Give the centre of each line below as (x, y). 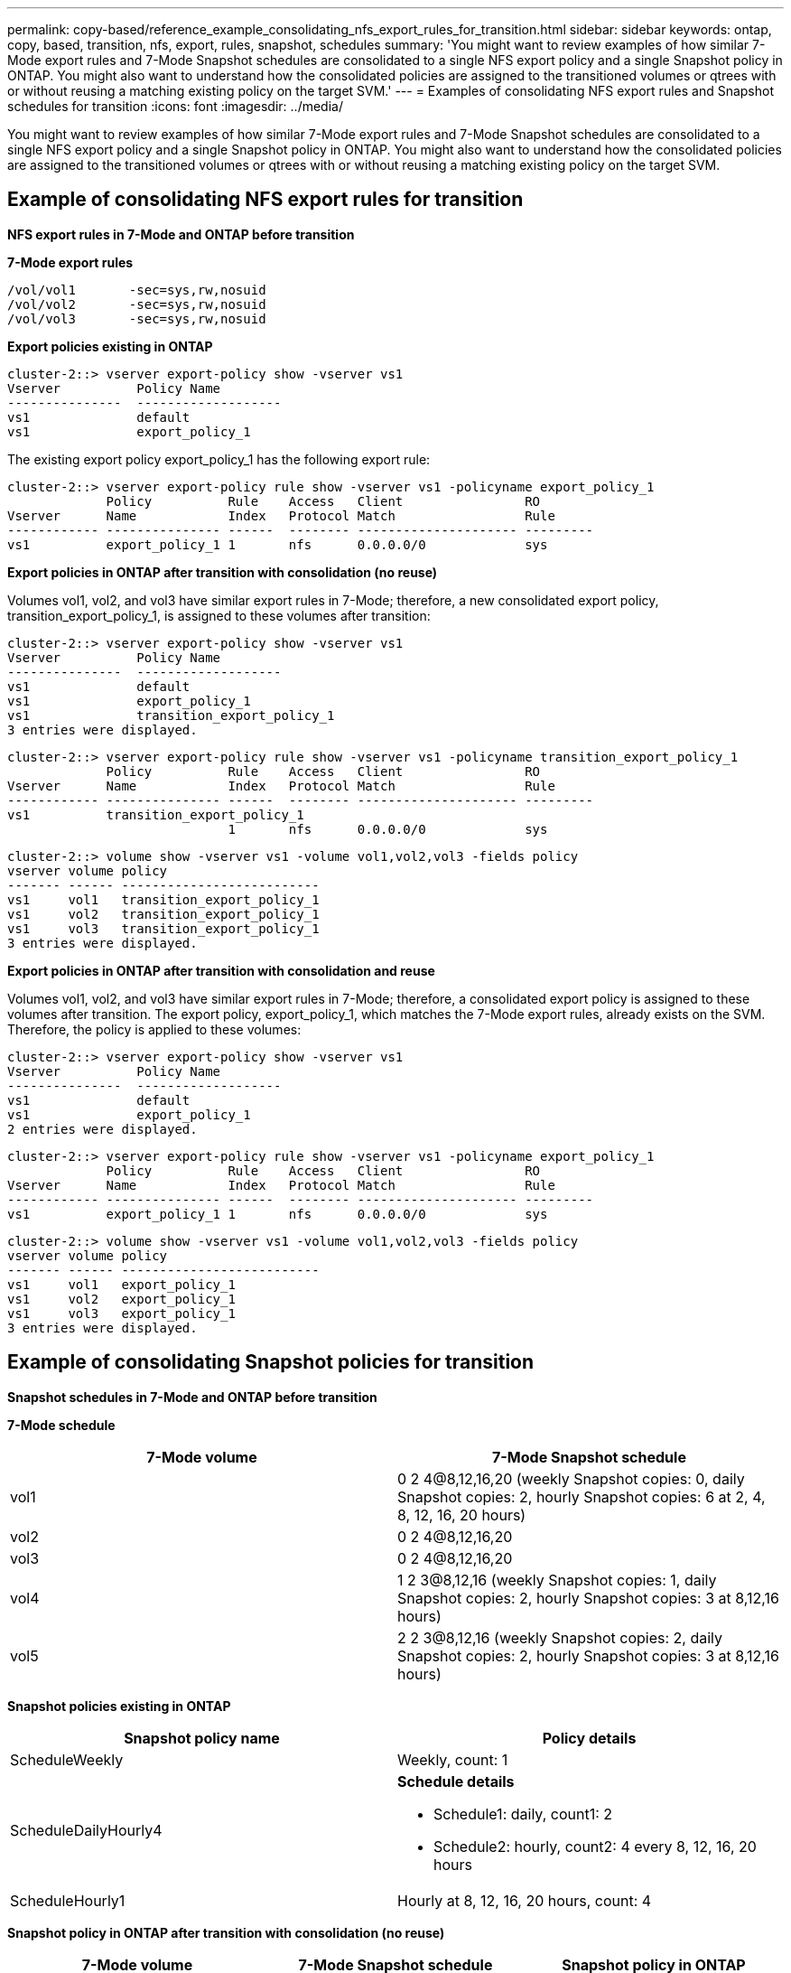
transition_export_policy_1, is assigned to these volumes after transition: (219, 615)
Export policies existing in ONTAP (110, 346)
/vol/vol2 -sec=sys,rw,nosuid (137, 304)
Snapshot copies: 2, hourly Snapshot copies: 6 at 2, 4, (582, 1496)
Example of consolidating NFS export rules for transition (265, 200)
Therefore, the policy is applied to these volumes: (154, 1029)
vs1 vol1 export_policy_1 (121, 1284)
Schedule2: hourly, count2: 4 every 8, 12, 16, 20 (595, 1846)
